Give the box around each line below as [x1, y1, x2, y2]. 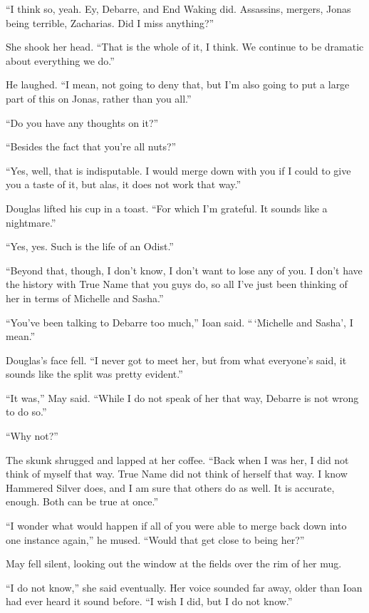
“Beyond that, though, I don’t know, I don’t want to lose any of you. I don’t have [6, 262, 363, 277]
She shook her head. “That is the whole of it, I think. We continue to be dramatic [6, 39, 364, 54]
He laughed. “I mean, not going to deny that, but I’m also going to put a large [6, 77, 350, 92]
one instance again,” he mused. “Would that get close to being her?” [6, 532, 305, 547]
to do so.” [6, 404, 47, 419]
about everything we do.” [6, 53, 115, 68]
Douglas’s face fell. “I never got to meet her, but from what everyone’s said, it [6, 352, 347, 367]
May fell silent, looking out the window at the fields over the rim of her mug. [6, 556, 342, 571]
